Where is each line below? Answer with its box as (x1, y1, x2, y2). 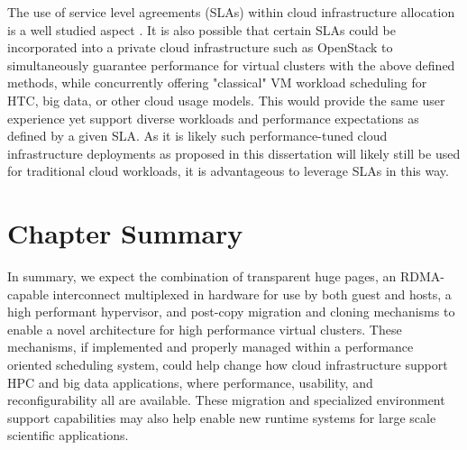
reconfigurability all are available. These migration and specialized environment (7, 390, 445, 409)
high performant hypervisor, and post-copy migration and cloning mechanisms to (7, 302, 455, 321)
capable (7, 284, 49, 303)
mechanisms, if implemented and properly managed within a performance (7, 337, 414, 356)
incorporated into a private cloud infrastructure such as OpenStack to (7, 38, 393, 57)
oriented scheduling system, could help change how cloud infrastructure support (7, 355, 448, 374)
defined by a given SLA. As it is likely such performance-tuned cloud (7, 126, 388, 145)
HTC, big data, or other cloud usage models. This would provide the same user (7, 90, 445, 109)
